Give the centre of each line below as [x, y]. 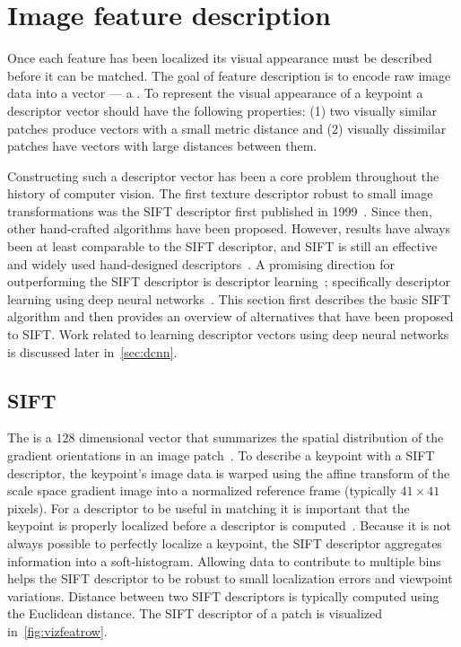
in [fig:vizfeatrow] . [57, 630]
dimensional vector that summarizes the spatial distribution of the [261, 437]
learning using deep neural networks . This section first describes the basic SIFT [229, 298]
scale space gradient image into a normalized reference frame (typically [202, 490]
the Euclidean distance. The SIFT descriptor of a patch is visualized [195, 613]
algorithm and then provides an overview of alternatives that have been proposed [230, 316]
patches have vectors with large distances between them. [162, 146]
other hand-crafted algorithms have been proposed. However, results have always [229, 228]
